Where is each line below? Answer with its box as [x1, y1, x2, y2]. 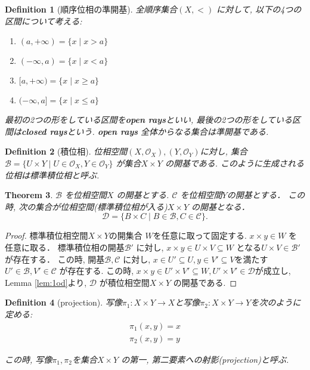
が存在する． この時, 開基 [5, 252, 105, 265]
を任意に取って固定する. [153, 229, 247, 242]
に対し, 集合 [200, 145, 247, 158]
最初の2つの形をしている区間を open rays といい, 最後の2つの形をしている [5, 113, 293, 126]
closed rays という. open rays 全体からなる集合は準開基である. [21, 125, 269, 137]
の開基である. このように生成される [165, 156, 305, 169]
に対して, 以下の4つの [216, 3, 302, 15]
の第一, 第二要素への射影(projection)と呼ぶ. [121, 353, 289, 365]
